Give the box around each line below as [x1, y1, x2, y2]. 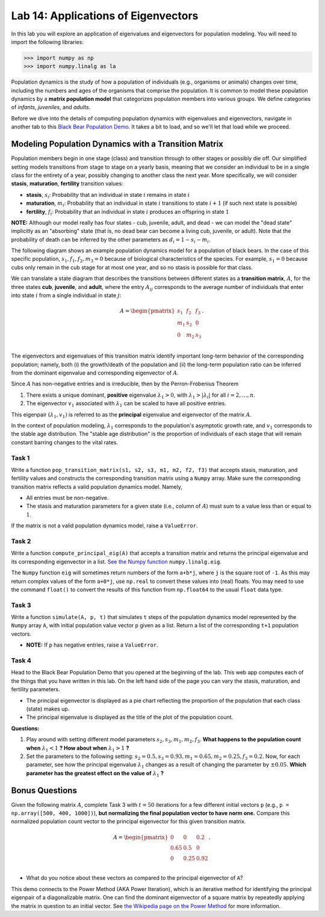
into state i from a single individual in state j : [11, 292, 122, 299]
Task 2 [11, 537, 31, 546]
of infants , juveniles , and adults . [11, 104, 91, 111]
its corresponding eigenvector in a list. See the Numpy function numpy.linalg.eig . [11, 558, 222, 565]
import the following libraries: [11, 38, 84, 45]
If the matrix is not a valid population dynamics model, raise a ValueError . [11, 522, 198, 529]
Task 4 [11, 656, 31, 665]
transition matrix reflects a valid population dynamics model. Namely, [11, 483, 183, 490]
